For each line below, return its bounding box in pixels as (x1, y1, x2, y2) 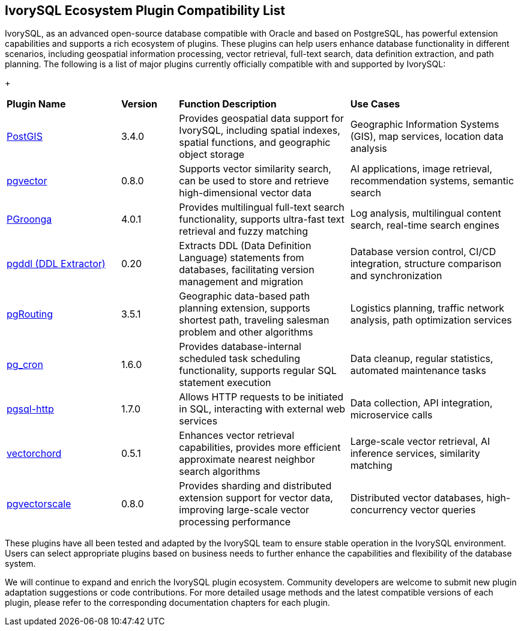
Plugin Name (7, 98, 66, 110)
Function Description (179, 98, 277, 110)
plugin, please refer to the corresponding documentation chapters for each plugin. (5, 597, 330, 608)
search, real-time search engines (350, 219, 499, 232)
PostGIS (7, 130, 43, 143)
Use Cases (350, 98, 400, 110)
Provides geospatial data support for (179, 112, 344, 125)
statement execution (179, 376, 271, 389)
